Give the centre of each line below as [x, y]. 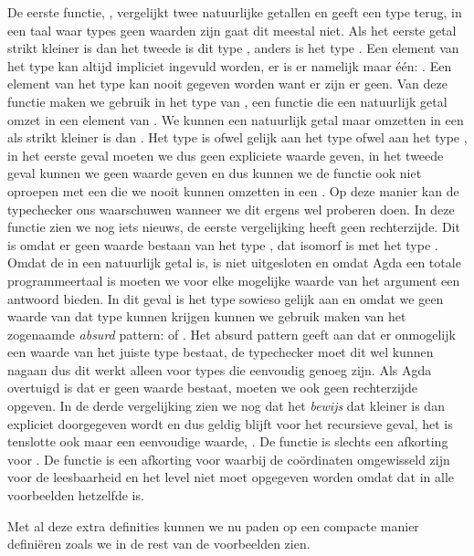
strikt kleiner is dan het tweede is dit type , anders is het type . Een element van [233, 48]
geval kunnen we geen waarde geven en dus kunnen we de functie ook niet [215, 173]
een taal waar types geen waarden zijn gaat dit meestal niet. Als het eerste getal [232, 30]
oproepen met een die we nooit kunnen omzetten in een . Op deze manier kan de [233, 190]
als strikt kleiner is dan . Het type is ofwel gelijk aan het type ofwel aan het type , [237, 137]
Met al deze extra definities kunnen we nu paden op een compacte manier [213, 525]
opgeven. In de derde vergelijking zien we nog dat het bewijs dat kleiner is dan [226, 406]
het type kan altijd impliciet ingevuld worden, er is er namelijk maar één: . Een [230, 65]
